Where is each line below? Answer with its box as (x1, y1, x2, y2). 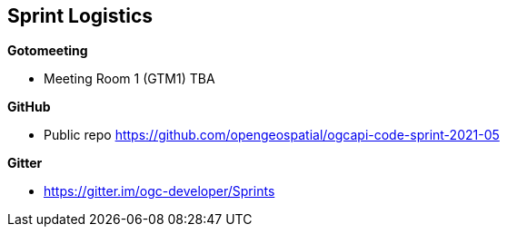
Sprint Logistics (7, 5, 154, 27)
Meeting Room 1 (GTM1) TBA (44, 71, 215, 87)
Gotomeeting (7, 43, 88, 59)
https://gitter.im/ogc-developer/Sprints (44, 183, 275, 200)
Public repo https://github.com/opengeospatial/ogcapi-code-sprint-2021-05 (44, 127, 500, 143)
